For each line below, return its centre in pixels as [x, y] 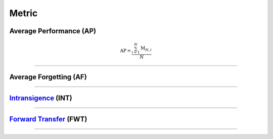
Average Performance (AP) [53, 31]
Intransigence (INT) [41, 98]
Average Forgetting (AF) [48, 77]
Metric [24, 13]
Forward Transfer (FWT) [48, 119]
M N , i [146, 49]
